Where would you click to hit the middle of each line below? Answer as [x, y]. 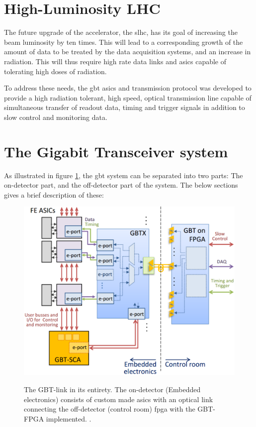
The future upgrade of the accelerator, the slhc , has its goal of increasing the [121, 32]
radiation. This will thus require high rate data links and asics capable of [115, 61]
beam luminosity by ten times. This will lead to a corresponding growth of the [124, 42]
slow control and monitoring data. [56, 117]
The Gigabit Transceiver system [116, 151]
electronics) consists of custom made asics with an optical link [119, 399]
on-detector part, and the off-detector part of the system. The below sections [121, 185]
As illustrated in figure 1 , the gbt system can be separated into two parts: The [124, 175]
